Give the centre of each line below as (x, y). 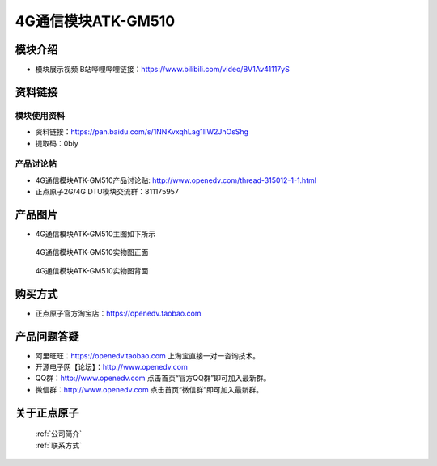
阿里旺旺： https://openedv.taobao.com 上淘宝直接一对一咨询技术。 (148, 355)
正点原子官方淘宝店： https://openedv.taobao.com (118, 313)
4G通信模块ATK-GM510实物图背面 (92, 270)
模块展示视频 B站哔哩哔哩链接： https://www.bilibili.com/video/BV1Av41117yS (163, 70)
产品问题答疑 (47, 336)
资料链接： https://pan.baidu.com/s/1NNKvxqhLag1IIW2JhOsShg (142, 132)
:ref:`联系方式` (59, 445)
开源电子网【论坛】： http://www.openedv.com (111, 367)
